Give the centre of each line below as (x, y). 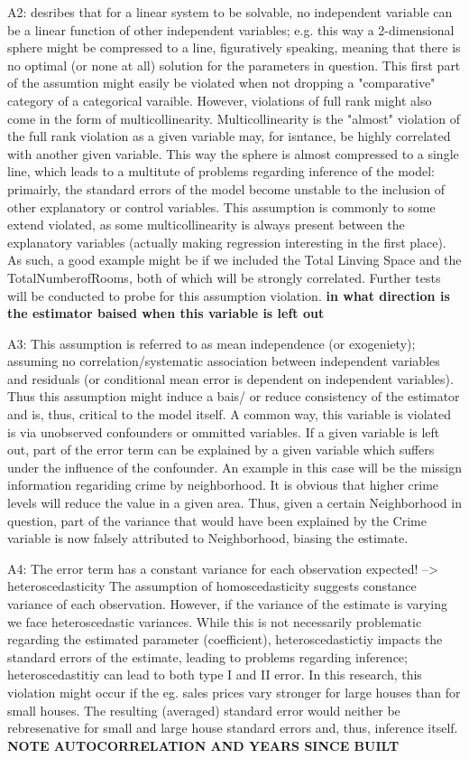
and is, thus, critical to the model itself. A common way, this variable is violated (230, 414)
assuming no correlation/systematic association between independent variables (224, 361)
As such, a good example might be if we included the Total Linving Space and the (234, 260)
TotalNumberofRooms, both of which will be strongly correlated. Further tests (224, 277)
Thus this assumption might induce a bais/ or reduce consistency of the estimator (234, 396)
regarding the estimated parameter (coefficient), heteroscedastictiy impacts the (225, 639)
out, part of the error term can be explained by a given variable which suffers (221, 450)
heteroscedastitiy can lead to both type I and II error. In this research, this (215, 675)
